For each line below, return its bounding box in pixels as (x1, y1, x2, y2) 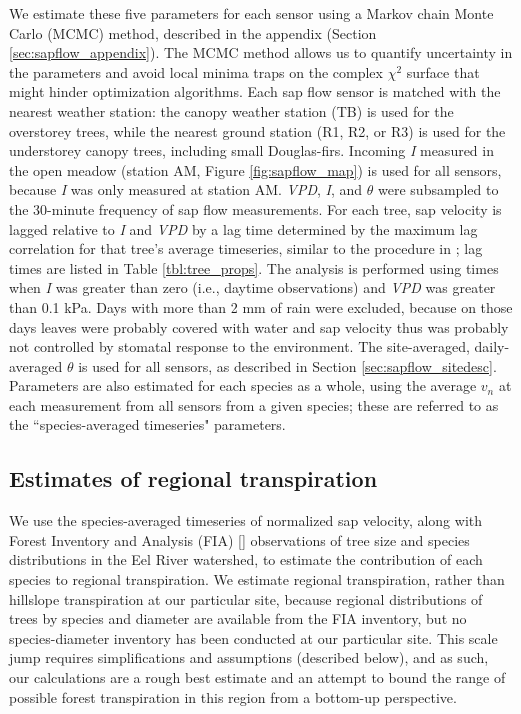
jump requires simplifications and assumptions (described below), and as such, (9, 647, 489, 668)
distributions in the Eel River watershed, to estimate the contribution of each (9, 549, 483, 570)
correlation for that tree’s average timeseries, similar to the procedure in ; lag (9, 238, 483, 259)
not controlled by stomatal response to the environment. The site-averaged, (9, 336, 470, 357)
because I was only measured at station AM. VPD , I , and (9, 179, 363, 200)
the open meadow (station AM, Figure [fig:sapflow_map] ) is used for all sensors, (9, 159, 502, 180)
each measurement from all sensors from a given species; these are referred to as (9, 394, 499, 415)
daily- (474, 336, 510, 357)
